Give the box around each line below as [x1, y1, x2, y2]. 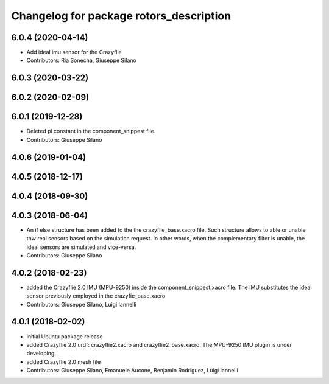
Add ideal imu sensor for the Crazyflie [26, 49, 122, 56]
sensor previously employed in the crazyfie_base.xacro [26, 292, 166, 299]
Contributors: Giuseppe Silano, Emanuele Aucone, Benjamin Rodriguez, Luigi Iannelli [26, 367, 239, 374]
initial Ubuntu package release [26, 332, 103, 340]
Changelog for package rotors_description [11, 9, 232, 23]
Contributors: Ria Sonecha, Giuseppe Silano [26, 57, 136, 64]
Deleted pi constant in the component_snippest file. [26, 128, 156, 135]
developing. [26, 350, 56, 357]
